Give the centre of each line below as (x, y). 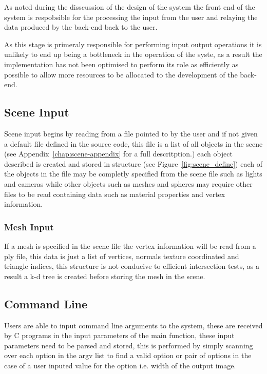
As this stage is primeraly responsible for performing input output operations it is (133, 44)
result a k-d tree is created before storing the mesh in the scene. (105, 276)
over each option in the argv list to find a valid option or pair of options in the (128, 355)
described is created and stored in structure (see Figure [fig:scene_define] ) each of (133, 163)
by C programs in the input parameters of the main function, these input (119, 335)
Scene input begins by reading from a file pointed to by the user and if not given (131, 133)
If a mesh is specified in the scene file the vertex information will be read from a (130, 245)
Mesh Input (29, 227)
